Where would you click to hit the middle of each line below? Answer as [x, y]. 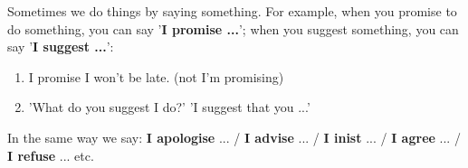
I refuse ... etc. [51, 155]
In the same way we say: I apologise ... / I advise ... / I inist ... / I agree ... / [234, 137]
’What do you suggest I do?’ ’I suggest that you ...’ [169, 107]
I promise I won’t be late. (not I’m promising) [156, 76]
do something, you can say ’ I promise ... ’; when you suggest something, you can [233, 28]
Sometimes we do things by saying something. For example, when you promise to [232, 11]
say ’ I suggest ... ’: [61, 47]
